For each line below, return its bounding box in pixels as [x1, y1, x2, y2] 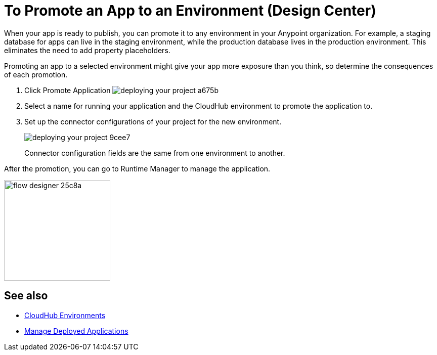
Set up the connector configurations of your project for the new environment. [24, 117, 282, 126]
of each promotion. [4, 70, 68, 79]
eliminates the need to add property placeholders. [4, 46, 170, 55]
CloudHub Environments [24, 310, 106, 320]
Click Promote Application [24, 85, 111, 95]
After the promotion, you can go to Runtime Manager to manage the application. [4, 164, 271, 173]
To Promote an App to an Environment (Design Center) [4, 2, 376, 19]
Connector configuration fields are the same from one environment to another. [24, 148, 285, 157]
